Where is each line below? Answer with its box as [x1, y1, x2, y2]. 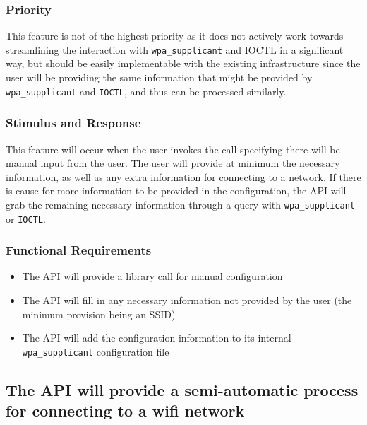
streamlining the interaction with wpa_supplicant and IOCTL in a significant [6, 42, 344, 57]
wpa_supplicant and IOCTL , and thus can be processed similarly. [6, 83, 287, 98]
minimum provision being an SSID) [22, 306, 176, 321]
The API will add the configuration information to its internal [22, 330, 291, 345]
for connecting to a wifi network [6, 400, 245, 421]
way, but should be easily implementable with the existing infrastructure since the [6, 56, 361, 71]
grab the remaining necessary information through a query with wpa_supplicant [6, 197, 355, 211]
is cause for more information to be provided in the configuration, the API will [6, 183, 347, 198]
